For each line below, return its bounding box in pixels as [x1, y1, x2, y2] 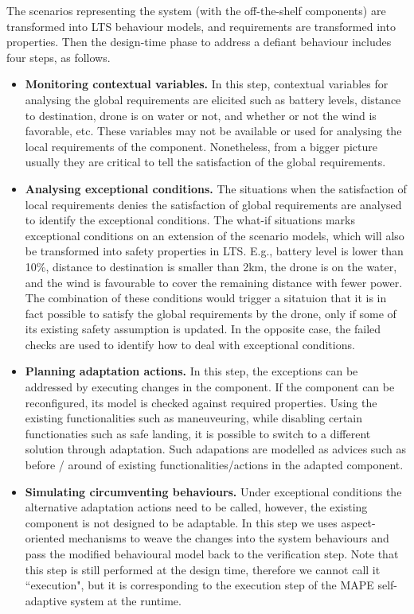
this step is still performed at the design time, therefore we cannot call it [25, 561, 381, 577]
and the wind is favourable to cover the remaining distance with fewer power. [25, 274, 403, 290]
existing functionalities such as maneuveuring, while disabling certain [25, 410, 363, 426]
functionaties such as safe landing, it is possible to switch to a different [25, 425, 371, 441]
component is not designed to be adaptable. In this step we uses [25, 514, 338, 530]
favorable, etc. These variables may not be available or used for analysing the [25, 122, 402, 139]
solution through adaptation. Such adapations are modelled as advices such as [25, 441, 406, 457]
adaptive [25, 592, 67, 608]
